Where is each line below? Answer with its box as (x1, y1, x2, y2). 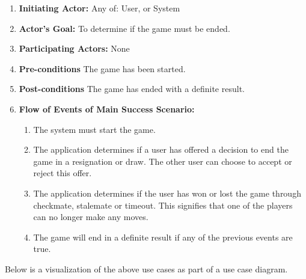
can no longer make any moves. (33, 210, 148, 223)
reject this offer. (33, 167, 92, 179)
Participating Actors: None (19, 42, 130, 55)
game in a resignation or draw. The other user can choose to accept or (33, 155, 292, 167)
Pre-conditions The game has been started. (19, 62, 186, 75)
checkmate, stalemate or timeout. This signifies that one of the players (33, 198, 293, 211)
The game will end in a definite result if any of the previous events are (33, 230, 293, 243)
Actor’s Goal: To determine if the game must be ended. (19, 22, 230, 34)
